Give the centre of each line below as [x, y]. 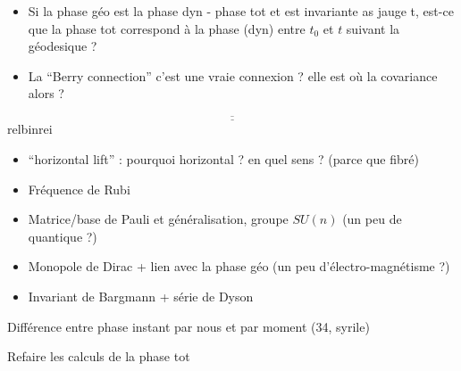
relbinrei [30, 129]
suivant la [373, 28]
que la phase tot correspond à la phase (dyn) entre [167, 28]
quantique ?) [63, 236]
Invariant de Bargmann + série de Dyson [141, 296]
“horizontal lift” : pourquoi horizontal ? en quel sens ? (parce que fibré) [223, 159]
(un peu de [372, 219]
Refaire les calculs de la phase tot [99, 356]
